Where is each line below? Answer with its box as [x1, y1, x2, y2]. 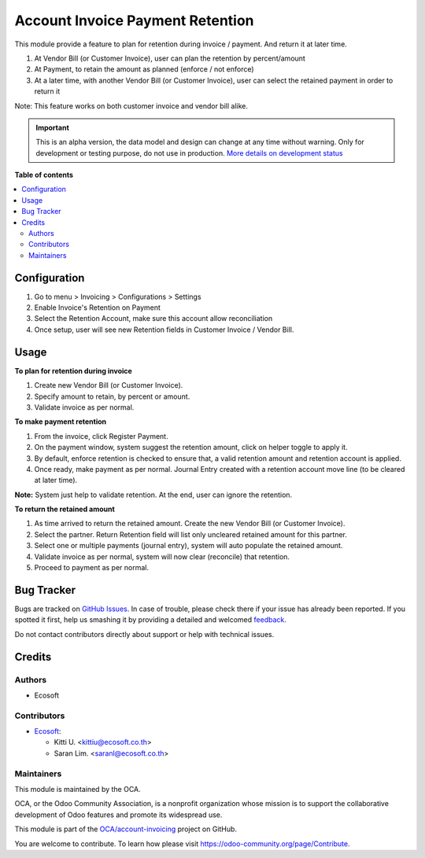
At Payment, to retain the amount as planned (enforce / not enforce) [34, 64, 255, 74]
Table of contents [14, 170, 74, 180]
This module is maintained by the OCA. [14, 784, 141, 794]
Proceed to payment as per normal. [34, 563, 150, 573]
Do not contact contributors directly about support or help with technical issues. [14, 629, 275, 639]
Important [35, 123, 70, 132]
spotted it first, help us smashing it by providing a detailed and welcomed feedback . [14, 615, 287, 624]
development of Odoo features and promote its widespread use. [14, 810, 223, 819]
